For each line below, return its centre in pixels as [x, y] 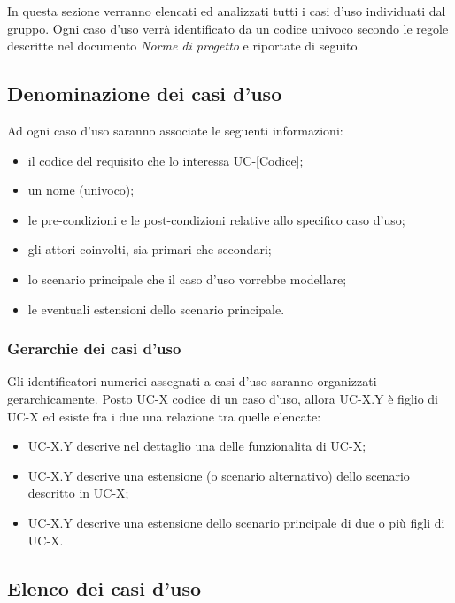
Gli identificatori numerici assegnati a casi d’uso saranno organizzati [192, 381]
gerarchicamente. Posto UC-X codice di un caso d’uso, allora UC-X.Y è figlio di [223, 398]
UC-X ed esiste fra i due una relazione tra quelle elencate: [164, 416]
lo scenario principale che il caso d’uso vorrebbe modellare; [187, 278]
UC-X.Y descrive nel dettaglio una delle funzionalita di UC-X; [197, 446]
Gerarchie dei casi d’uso [94, 348]
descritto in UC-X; [78, 493]
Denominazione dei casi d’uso [145, 93]
